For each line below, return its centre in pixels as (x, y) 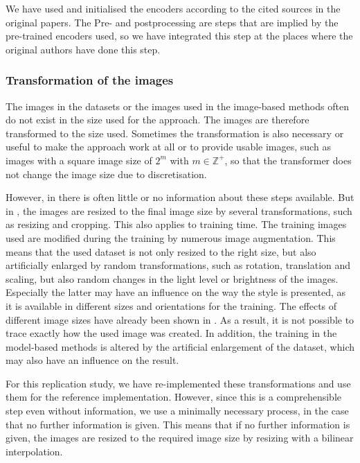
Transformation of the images (90, 80)
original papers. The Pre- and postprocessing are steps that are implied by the (172, 22)
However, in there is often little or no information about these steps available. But (180, 197)
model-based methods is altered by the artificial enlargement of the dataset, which (180, 346)
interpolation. (34, 451)
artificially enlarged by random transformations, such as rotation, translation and (178, 265)
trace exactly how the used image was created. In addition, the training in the (171, 333)
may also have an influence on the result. (92, 360)
